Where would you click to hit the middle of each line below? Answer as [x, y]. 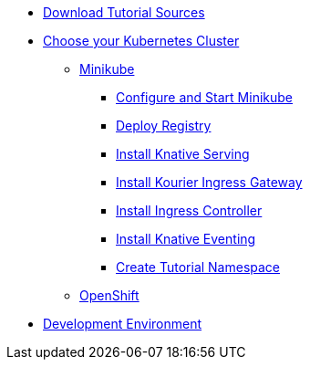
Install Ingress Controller [189, 210]
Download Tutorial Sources [124, 12]
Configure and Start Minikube [205, 97]
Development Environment [123, 324]
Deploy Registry [164, 126]
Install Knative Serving [183, 154]
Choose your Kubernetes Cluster [141, 41]
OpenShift [109, 295]
